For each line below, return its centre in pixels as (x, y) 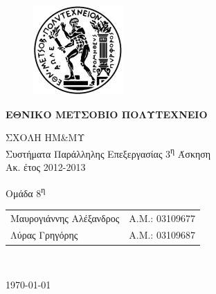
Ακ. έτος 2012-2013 (46, 167)
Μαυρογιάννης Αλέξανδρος (65, 218)
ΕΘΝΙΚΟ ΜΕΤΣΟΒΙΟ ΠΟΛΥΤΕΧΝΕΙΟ (107, 114)
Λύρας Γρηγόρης (44, 235)
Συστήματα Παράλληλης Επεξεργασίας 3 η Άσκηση (108, 152)
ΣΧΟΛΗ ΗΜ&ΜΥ (45, 137)
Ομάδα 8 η (26, 192)
